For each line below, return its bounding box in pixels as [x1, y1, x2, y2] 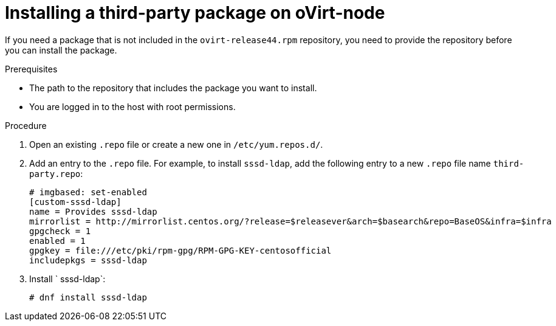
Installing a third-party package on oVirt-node [5, 2, 385, 23]
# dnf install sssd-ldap [29, 292, 147, 302]
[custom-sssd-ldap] [29, 196, 122, 207]
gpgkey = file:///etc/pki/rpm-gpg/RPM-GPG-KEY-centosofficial [29, 245, 332, 255]
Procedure [5, 120, 47, 131]
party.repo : [29, 168, 83, 179]
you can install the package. [5, 44, 117, 55]
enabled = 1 [29, 235, 86, 246]
